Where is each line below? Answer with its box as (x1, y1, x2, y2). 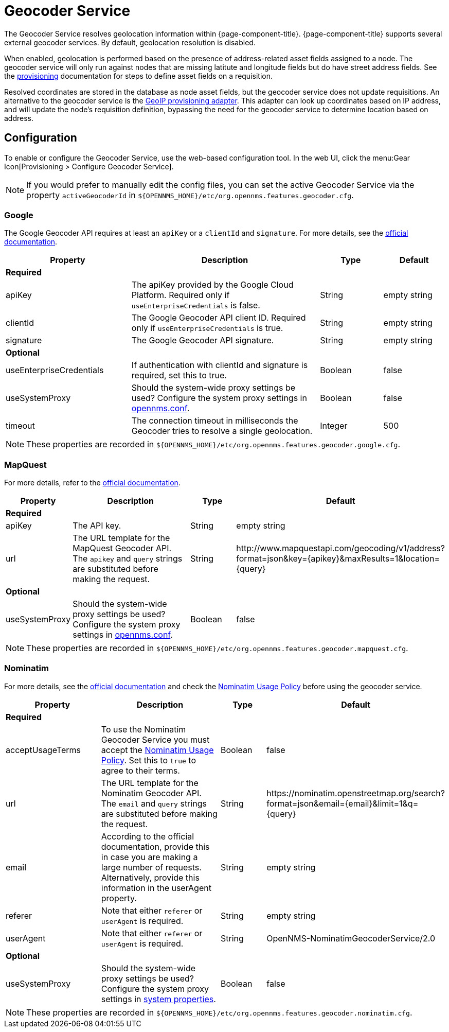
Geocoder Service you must (101, 734, 210, 745)
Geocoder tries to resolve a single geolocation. (131, 426, 313, 436)
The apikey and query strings (73, 553, 183, 564)
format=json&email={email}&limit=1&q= (266, 798, 419, 809)
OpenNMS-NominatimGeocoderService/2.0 (266, 933, 436, 943)
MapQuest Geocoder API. (73, 543, 172, 554)
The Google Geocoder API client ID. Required (131, 312, 306, 323)
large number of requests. (101, 862, 202, 872)
